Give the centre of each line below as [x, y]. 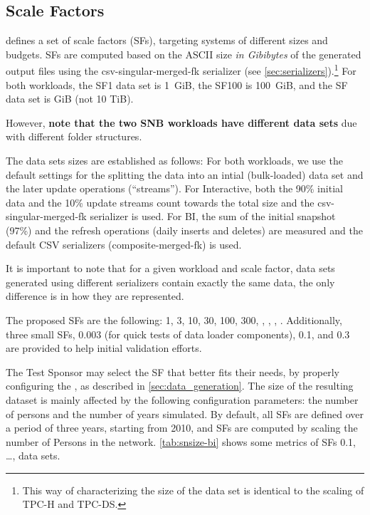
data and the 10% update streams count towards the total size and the [160, 202]
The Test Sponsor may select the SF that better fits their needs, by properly [173, 371]
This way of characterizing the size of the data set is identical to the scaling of [193, 490]
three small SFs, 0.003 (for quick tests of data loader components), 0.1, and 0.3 [178, 334]
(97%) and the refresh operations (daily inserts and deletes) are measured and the [184, 230]
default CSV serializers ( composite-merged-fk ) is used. [124, 244]
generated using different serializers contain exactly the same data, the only [170, 282]
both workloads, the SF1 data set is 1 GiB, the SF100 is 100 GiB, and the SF [177, 84]
